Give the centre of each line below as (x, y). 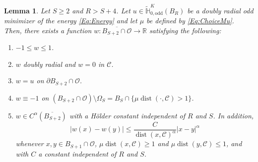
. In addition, (233, 115)
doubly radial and (49, 64)
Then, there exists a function (48, 30)
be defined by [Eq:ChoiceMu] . (190, 21)
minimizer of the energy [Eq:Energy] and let (71, 21)
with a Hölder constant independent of (127, 115)
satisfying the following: (185, 30)
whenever (30, 143)
